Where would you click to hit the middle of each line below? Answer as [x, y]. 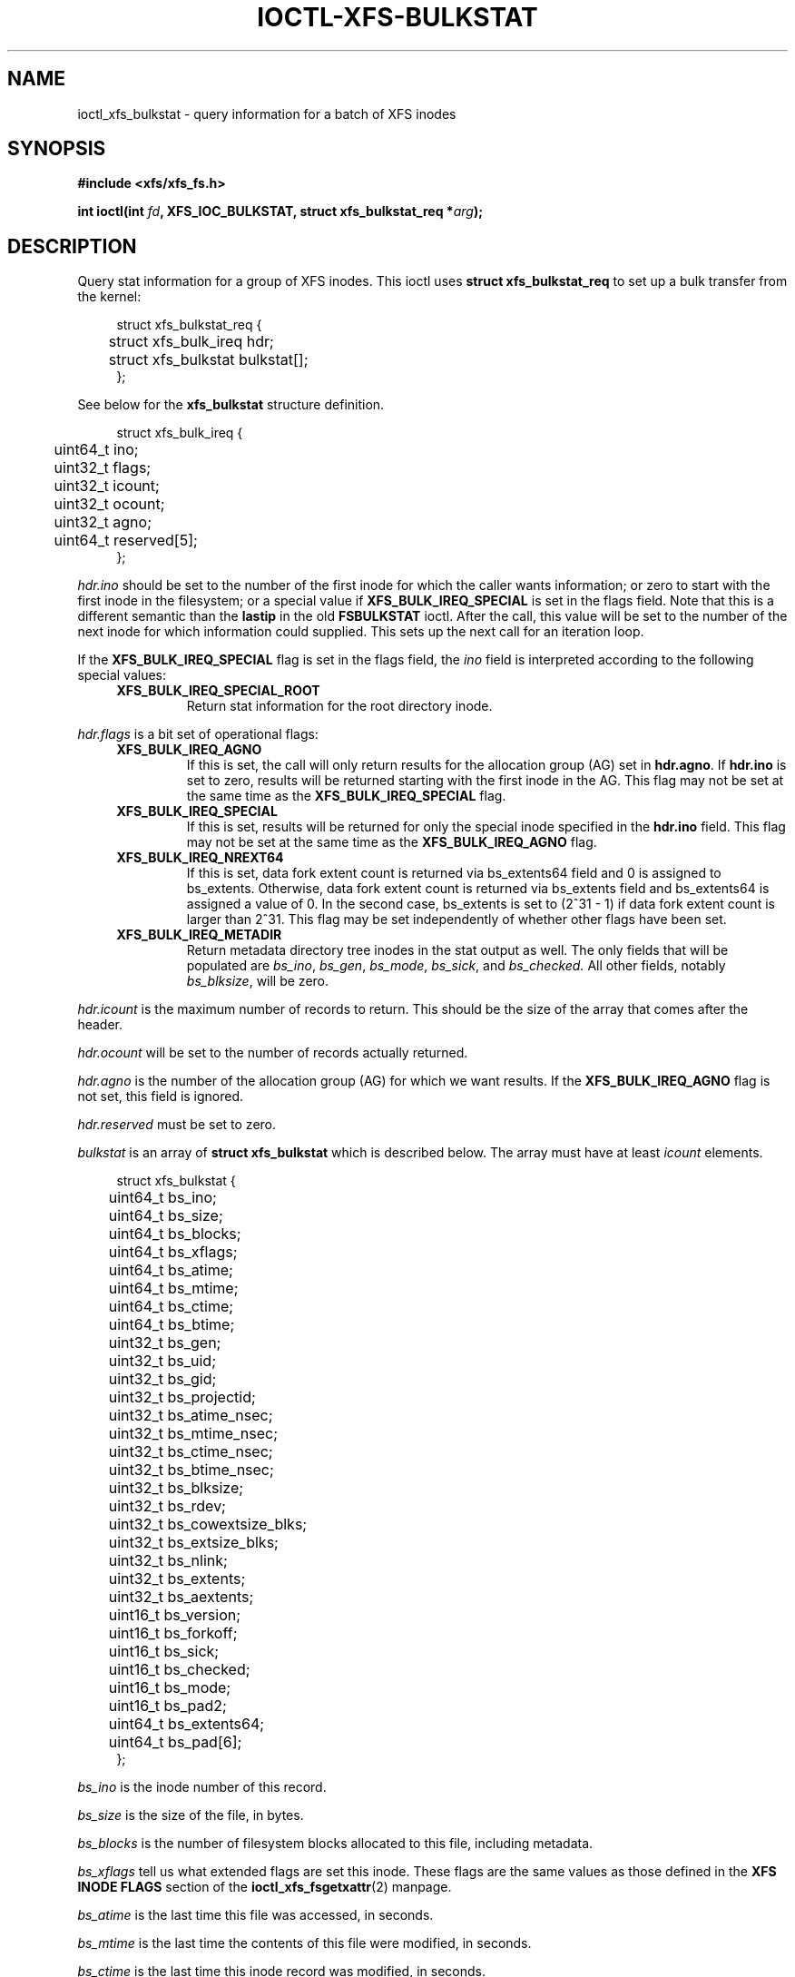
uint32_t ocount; [109, 504]
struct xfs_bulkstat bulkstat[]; [208, 360]
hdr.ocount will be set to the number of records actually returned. [273, 1053]
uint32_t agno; [103, 522]
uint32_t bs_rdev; [167, 1506]
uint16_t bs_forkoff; [173, 1633]
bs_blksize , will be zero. [258, 981]
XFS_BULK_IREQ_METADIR [199, 935]
